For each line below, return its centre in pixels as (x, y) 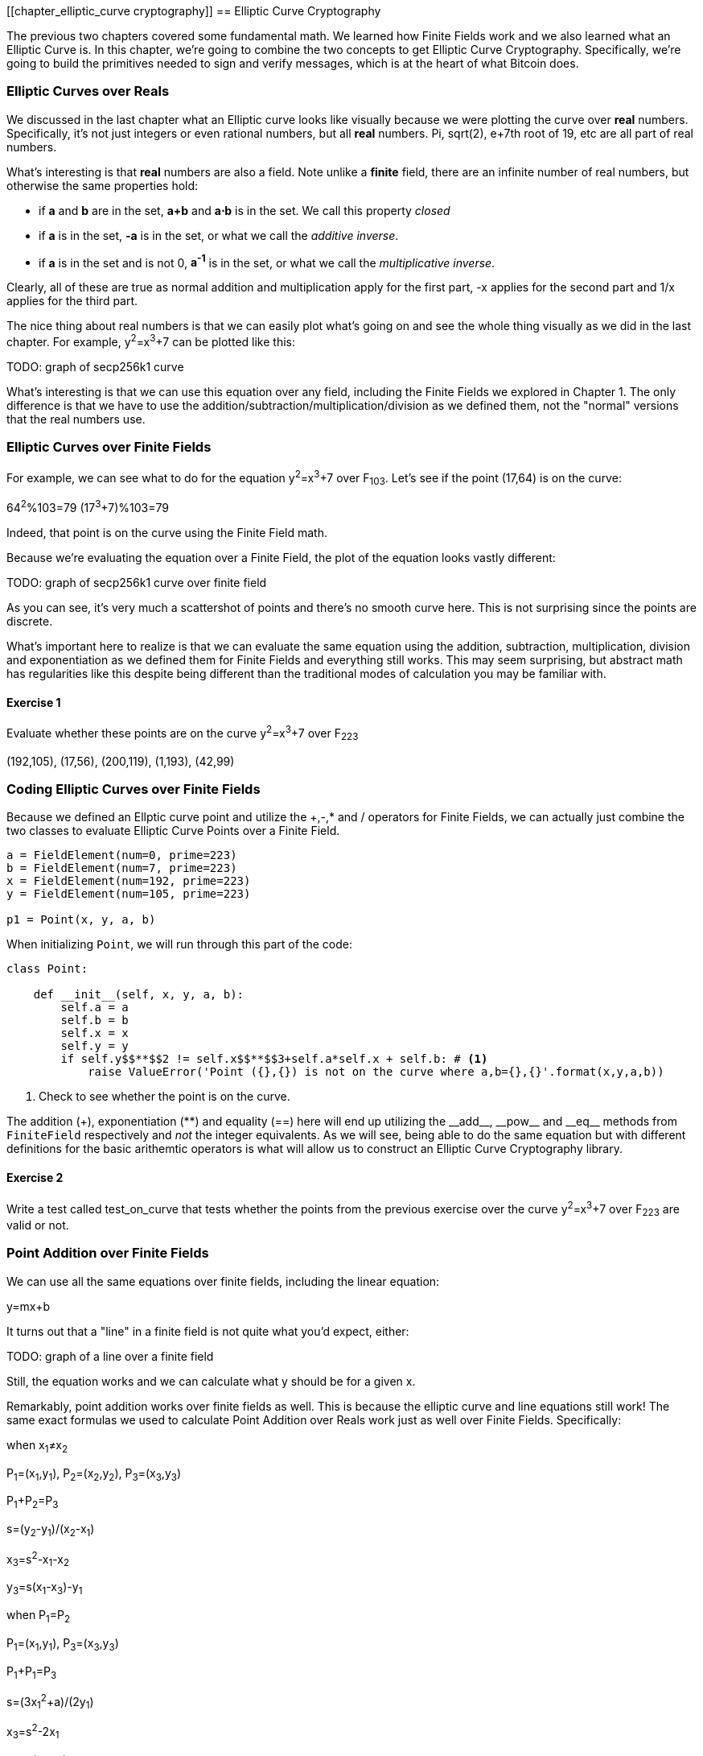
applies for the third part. (72, 301)
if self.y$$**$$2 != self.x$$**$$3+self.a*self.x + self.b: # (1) (274, 1059)
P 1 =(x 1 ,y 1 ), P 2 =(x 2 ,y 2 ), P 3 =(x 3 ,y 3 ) (94, 1474)
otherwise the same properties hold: (103, 185)
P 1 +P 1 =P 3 (32, 1672)
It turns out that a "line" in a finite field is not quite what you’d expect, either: (208, 1331)
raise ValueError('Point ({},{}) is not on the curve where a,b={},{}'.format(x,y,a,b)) (376, 1072)
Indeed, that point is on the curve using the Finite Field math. (167, 532)
